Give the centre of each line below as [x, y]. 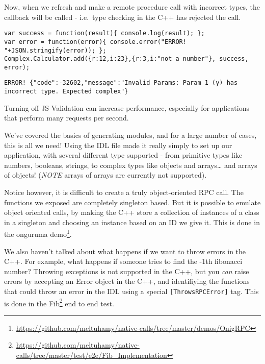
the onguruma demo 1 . [38, 233]
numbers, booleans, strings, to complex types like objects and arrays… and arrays [131, 165]
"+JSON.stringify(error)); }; [55, 50]
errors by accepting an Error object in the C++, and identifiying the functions [127, 281]
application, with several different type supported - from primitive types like [123, 155]
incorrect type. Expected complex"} [66, 92]
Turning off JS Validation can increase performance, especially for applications [127, 107]
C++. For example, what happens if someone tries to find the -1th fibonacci [123, 261]
